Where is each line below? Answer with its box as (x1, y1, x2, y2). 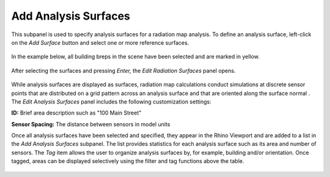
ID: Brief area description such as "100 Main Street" (11, 109, 142, 116)
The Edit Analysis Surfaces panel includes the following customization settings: (11, 98, 211, 105)
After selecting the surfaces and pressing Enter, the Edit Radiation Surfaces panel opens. (11, 67, 236, 74)
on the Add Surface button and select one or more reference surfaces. (11, 39, 189, 46)
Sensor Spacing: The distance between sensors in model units (11, 120, 170, 128)
